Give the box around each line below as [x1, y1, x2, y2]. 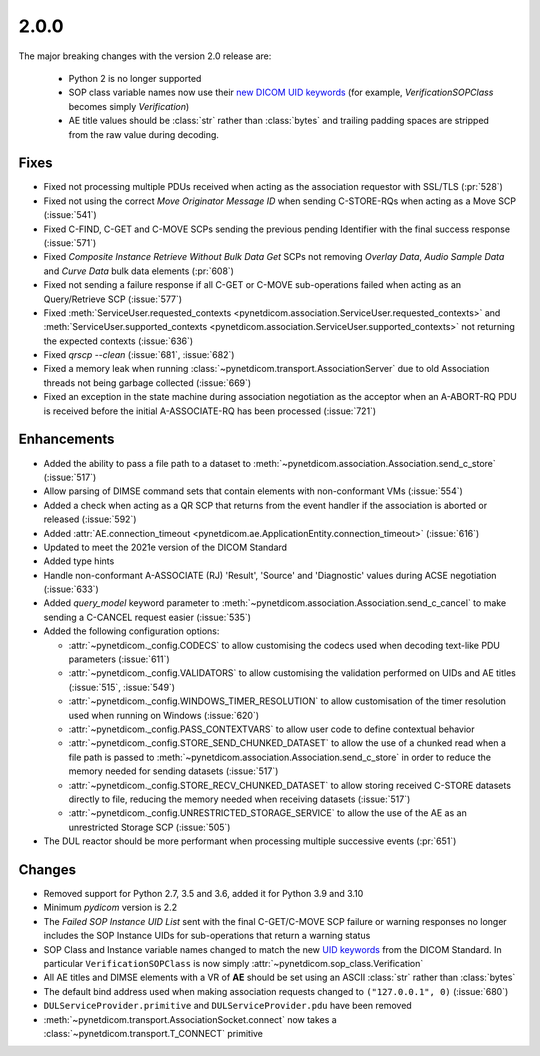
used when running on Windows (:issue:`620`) [68, 709, 260, 721]
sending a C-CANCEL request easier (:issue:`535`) [43, 611, 252, 623]
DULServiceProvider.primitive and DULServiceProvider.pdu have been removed [43, 1000, 412, 1012]
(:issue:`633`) [43, 583, 99, 595]
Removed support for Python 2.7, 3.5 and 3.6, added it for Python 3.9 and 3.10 [43, 888, 364, 900]
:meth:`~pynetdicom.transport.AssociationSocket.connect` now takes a [43, 1013, 337, 1025]
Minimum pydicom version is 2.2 [43, 901, 178, 914]
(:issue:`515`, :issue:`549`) [68, 681, 175, 693]
